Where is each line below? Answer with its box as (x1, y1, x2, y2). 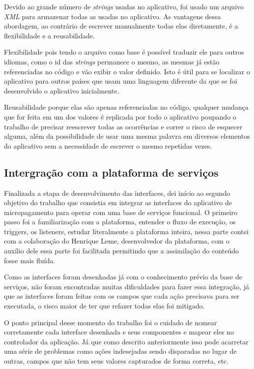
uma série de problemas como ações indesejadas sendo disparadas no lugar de (4, 346, 237, 356)
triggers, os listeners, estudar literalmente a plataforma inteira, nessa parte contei (4, 226, 249, 236)
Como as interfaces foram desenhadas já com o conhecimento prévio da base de (4, 272, 242, 282)
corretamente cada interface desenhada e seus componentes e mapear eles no (4, 327, 234, 337)
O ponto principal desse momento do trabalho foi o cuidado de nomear (4, 317, 217, 327)
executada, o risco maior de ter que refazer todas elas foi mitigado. (4, 301, 205, 311)
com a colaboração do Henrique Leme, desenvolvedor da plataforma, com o (4, 236, 229, 246)
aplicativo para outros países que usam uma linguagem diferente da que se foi (4, 76, 237, 86)
